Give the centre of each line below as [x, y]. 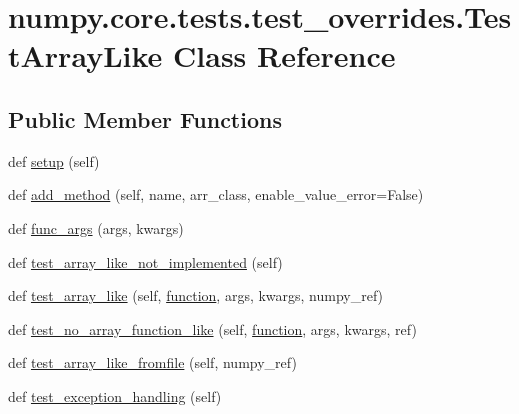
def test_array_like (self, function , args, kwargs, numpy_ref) [196, 295]
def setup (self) [54, 160]
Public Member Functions [145, 118]
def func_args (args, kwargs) [96, 227]
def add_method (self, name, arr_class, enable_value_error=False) [216, 194]
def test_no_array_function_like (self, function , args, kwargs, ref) [212, 328]
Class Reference [284, 55]
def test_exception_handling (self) [115, 395]
